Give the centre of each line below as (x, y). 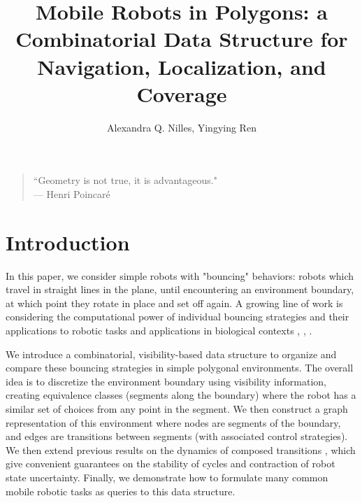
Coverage (182, 93)
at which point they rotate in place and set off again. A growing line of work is (174, 303)
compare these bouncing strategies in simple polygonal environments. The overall (180, 368)
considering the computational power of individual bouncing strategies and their (178, 317)
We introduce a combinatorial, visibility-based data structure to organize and (171, 354)
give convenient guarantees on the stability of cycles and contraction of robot (171, 463)
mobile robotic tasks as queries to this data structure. (121, 491)
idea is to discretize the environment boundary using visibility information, (166, 381)
